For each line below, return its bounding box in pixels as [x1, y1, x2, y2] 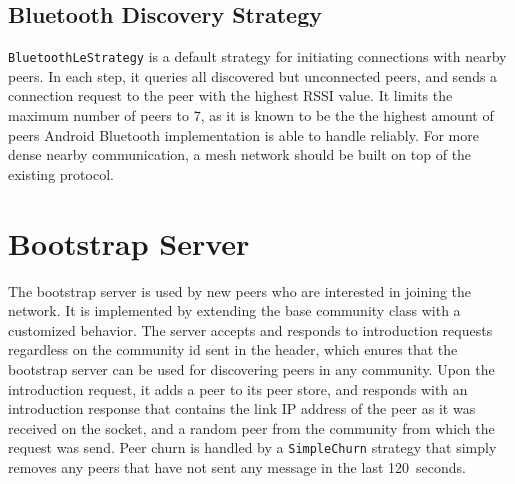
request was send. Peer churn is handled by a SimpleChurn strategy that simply [8, 437, 497, 458]
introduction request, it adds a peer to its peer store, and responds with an [8, 378, 468, 399]
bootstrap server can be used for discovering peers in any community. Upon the [8, 358, 495, 379]
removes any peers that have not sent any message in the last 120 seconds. [8, 456, 466, 477]
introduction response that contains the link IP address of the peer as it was [8, 398, 476, 419]
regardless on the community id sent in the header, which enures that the [8, 339, 458, 360]
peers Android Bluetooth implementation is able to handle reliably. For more [8, 124, 479, 145]
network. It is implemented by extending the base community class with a [8, 300, 461, 321]
